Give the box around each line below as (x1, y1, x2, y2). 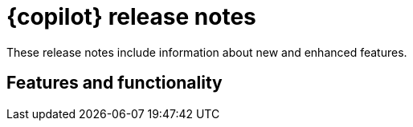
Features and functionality (6, 73, 223, 93)
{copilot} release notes (6, 3, 256, 30)
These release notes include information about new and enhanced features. (6, 45, 407, 59)
